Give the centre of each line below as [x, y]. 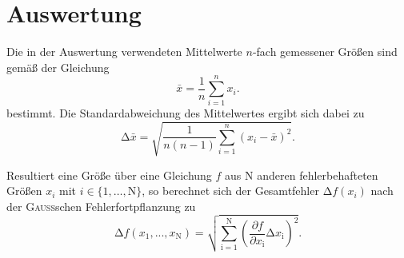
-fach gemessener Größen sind [325, 52]
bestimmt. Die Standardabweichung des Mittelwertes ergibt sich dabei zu [186, 113]
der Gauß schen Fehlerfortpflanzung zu [101, 206]
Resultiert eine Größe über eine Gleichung [109, 175]
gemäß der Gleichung [58, 67]
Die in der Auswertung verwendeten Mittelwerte [124, 52]
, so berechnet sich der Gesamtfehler [230, 191]
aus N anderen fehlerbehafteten [302, 175]
